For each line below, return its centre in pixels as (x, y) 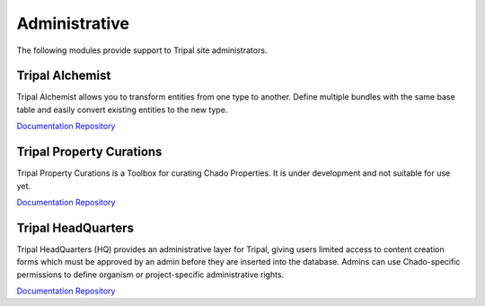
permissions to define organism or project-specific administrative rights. (150, 275)
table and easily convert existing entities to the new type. (122, 109)
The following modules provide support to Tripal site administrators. (142, 50)
